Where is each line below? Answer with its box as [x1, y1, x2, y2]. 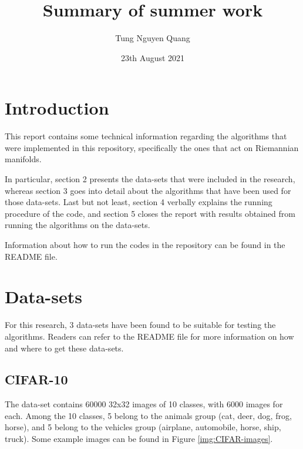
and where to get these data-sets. [5, 341, 124, 354]
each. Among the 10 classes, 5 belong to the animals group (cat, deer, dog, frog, [5, 409, 292, 421]
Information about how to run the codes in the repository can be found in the [5, 239, 285, 250]
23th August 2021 [120, 51, 185, 63]
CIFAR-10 [5, 370, 68, 388]
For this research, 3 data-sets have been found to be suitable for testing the [5, 319, 276, 331]
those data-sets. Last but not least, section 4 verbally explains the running [5, 196, 272, 208]
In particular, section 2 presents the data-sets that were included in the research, [5, 173, 295, 185]
